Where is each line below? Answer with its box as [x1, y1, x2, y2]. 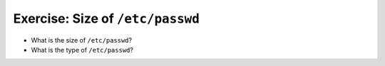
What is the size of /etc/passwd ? [31, 35, 132, 44]
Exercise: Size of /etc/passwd [13, 11, 200, 26]
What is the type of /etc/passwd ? [31, 45, 133, 54]
